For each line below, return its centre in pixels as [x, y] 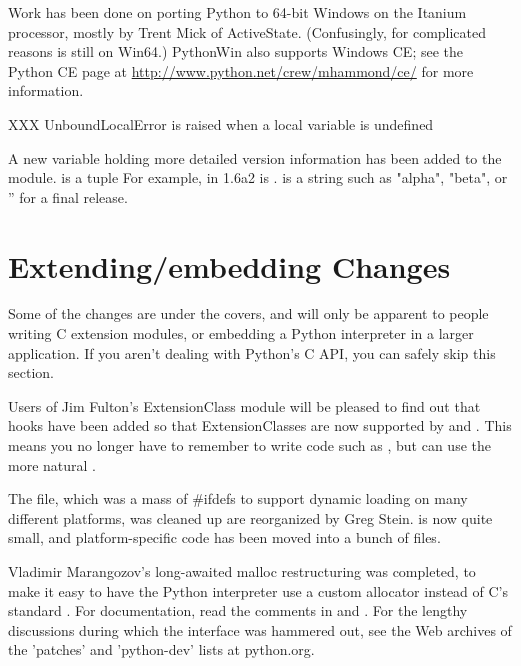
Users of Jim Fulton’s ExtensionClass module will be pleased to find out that [244, 405]
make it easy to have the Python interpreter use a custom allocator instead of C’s [258, 590]
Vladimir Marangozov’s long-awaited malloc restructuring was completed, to [242, 571]
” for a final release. [68, 196]
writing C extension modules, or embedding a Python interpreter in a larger [241, 333]
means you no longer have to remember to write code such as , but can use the [249, 445]
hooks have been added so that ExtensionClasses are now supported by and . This [260, 425]
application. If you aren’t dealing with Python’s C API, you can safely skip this [252, 352]
